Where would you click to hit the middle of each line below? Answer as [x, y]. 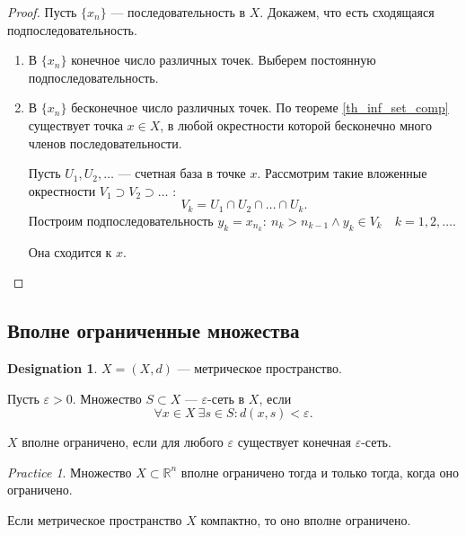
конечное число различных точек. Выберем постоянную [224, 60]
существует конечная [295, 442]
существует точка [75, 125]
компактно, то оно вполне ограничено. [306, 520]
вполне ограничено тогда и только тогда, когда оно [320, 472]
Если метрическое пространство [95, 520]
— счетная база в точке [182, 173]
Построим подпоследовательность [121, 220]
